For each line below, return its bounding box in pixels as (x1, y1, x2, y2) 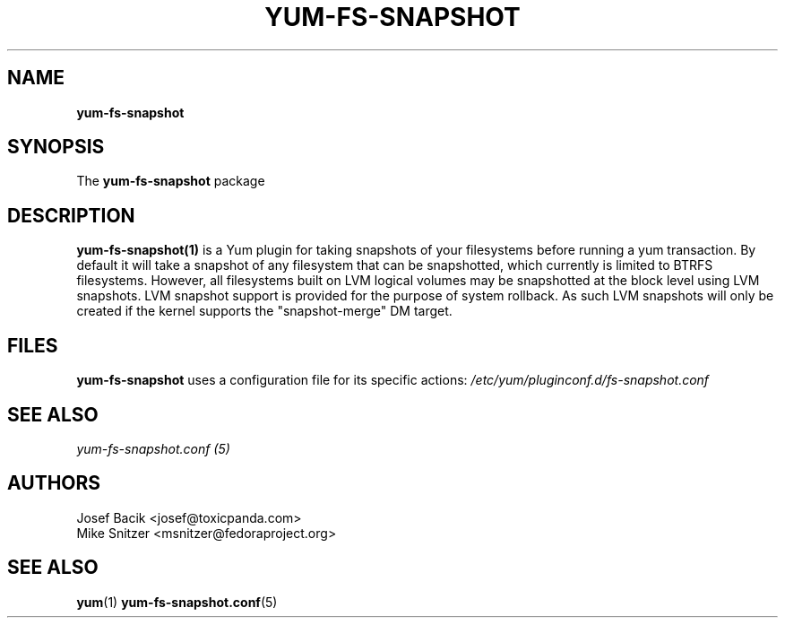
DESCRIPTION (7, 204, 135, 227)
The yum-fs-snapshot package (76, 173, 265, 189)
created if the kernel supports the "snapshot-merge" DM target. (76, 303, 453, 319)
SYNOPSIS (7, 135, 105, 159)
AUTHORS (7, 472, 101, 495)
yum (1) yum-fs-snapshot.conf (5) (76, 594, 278, 610)
